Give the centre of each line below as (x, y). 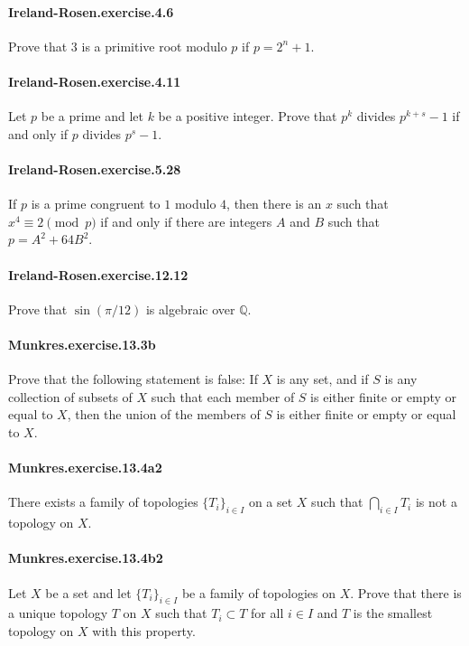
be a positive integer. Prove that (248, 116)
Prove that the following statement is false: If (133, 379)
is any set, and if (322, 379)
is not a (436, 502)
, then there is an (274, 204)
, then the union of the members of (164, 414)
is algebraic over (190, 309)
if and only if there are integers (186, 221)
